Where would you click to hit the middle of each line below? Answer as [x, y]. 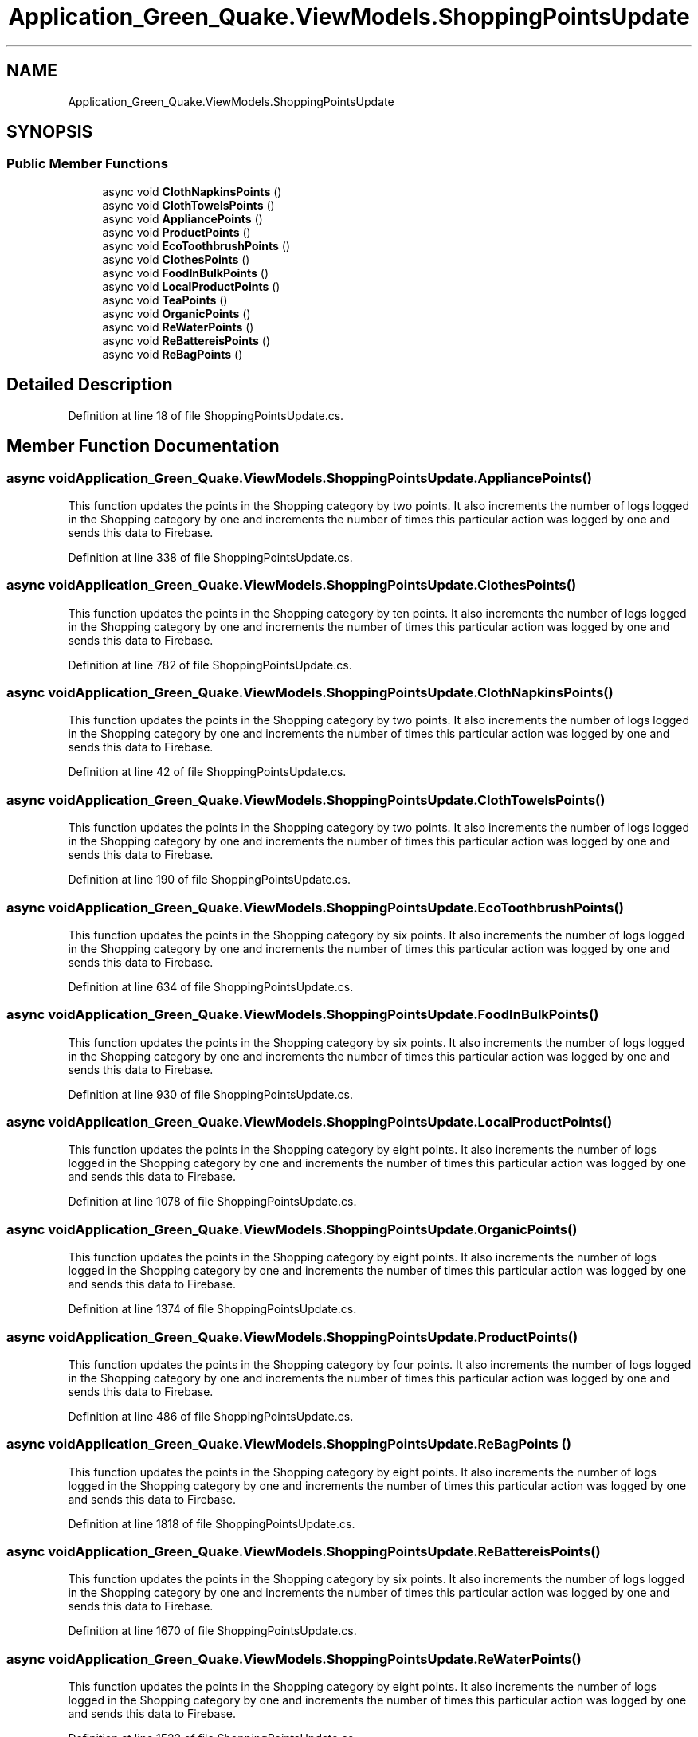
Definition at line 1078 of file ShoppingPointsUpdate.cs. [212, 1202]
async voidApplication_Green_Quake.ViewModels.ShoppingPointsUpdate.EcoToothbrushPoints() [315, 907]
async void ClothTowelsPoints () [188, 205]
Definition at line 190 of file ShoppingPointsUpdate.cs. [210, 880]
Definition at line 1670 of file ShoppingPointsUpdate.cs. [212, 1631]
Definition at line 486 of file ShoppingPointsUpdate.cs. [211, 1416]
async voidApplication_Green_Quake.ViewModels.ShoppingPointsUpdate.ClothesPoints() [292, 585]
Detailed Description [90, 385]
